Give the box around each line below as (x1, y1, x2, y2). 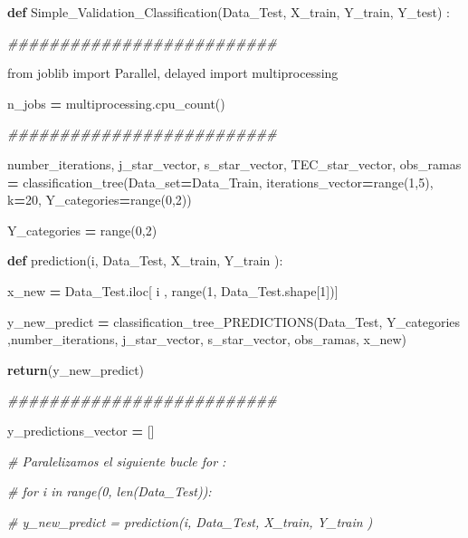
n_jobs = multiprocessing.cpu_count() (7, 93, 225, 112)
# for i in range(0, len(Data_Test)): (7, 482, 212, 501)
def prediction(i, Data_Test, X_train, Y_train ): (7, 251, 283, 270)
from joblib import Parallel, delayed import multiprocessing (7, 63, 339, 82)
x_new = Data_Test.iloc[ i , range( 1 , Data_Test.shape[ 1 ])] (7, 281, 339, 300)
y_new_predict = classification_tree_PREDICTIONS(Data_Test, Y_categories (7, 312, 461, 331)
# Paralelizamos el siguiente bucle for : (7, 451, 226, 470)
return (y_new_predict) (7, 360, 145, 379)
